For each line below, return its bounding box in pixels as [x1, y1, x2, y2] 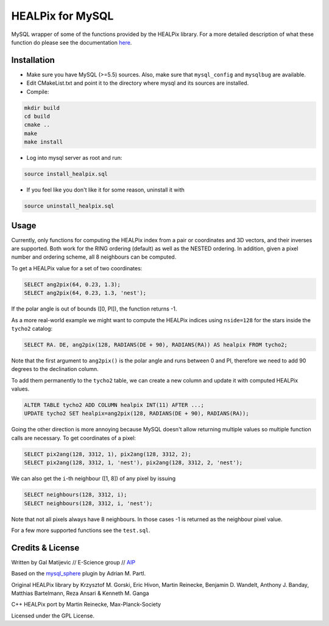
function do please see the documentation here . [11, 38, 132, 46]
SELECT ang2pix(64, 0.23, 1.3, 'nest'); [24, 290, 146, 297]
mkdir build [24, 104, 60, 111]
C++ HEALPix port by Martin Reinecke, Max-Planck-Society [11, 601, 161, 608]
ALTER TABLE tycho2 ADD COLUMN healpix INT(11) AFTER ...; [24, 401, 204, 409]
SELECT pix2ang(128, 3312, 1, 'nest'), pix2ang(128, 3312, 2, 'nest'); [24, 459, 243, 466]
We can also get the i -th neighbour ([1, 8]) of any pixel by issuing [11, 475, 176, 482]
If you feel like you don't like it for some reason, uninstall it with [26, 186, 185, 193]
